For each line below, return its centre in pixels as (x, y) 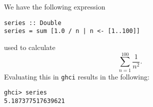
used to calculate (30, 47)
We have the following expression (55, 6)
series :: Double (33, 23)
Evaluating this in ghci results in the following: (77, 76)
